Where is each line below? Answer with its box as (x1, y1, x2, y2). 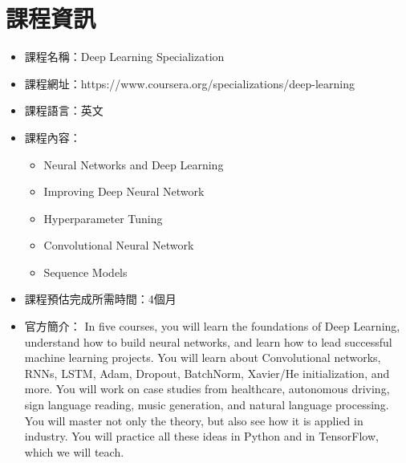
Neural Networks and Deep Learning (43, 156, 224, 173)
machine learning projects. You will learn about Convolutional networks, (24, 349, 381, 366)
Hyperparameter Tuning (43, 209, 163, 226)
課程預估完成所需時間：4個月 (24, 290, 177, 307)
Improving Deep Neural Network (43, 183, 205, 200)
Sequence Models (43, 263, 128, 280)
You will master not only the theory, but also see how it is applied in (24, 412, 363, 428)
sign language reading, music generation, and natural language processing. (24, 396, 389, 413)
